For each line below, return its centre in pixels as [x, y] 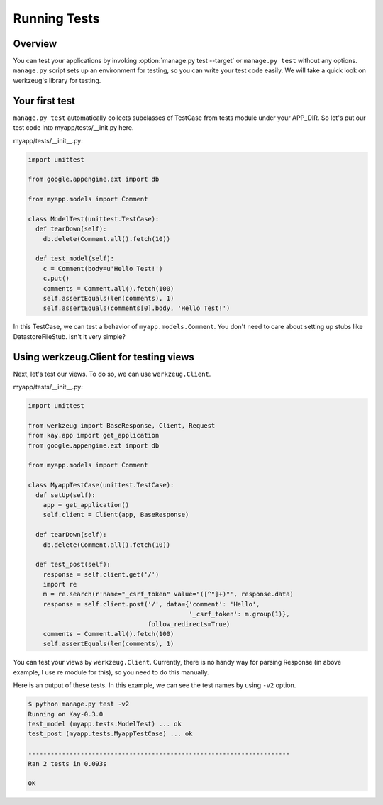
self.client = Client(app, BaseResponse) [116, 515]
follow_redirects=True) [189, 624]
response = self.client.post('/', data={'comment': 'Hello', [151, 604]
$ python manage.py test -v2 [79, 704]
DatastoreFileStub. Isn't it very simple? [69, 336]
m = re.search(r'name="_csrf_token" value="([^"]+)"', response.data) [168, 594]
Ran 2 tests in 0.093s [67, 764]
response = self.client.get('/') [101, 574]
